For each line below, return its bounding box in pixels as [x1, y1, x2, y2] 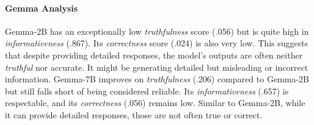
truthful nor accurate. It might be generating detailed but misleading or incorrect [5, 60, 309, 73]
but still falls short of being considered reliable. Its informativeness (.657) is [5, 84, 289, 97]
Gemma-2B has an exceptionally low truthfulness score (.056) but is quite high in [5, 24, 309, 37]
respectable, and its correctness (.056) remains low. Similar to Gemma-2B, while [5, 96, 305, 109]
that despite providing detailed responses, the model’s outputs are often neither [5, 48, 303, 61]
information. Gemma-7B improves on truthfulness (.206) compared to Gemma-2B [5, 73, 310, 85]
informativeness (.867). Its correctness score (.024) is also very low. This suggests [5, 37, 309, 49]
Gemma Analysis [5, 1, 78, 14]
